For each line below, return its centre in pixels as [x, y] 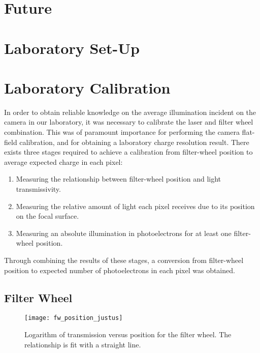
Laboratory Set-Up [72, 48]
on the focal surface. [47, 216]
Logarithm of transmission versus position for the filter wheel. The [128, 334]
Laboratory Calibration [87, 87]
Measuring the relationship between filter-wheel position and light [119, 179]
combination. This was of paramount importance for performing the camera [122, 132]
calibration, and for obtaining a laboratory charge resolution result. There [134, 142]
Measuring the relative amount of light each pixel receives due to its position [135, 206]
